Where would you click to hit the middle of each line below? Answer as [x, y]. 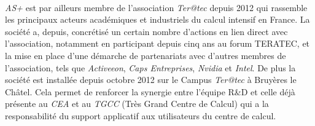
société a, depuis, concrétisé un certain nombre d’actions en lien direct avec [146, 31]
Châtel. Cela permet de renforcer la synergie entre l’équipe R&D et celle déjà [150, 91]
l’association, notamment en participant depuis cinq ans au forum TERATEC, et [157, 43]
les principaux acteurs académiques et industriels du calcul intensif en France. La [157, 19]
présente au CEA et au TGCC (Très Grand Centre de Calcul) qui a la [137, 104]
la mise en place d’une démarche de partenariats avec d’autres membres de [146, 55]
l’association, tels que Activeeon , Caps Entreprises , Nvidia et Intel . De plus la [150, 67]
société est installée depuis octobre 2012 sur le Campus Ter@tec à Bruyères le [151, 80]
